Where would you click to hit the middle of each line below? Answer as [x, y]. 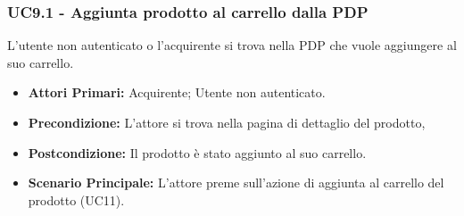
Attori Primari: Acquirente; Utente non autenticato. [177, 92]
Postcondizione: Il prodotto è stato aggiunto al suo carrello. [197, 152]
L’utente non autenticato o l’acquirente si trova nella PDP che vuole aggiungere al [232, 45]
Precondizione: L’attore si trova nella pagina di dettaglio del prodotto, [227, 122]
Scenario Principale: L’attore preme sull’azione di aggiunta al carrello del [236, 183]
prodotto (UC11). [76, 199]
